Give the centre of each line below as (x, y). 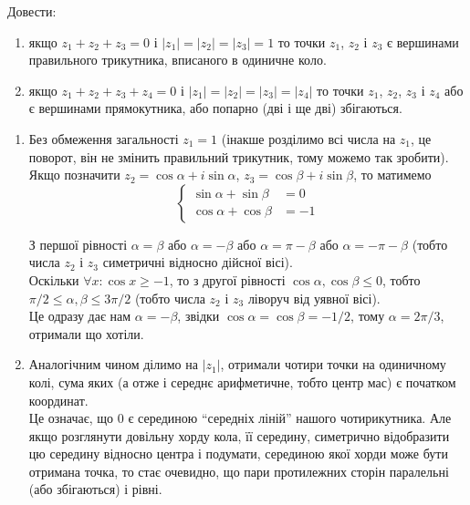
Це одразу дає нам (80, 316)
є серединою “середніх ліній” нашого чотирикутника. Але (290, 418)
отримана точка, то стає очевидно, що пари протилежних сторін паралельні (239, 471)
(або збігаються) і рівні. (95, 489)
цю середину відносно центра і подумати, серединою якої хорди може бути (238, 453)
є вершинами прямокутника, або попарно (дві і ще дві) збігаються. (215, 108)
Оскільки (54, 279)
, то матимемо (392, 175)
